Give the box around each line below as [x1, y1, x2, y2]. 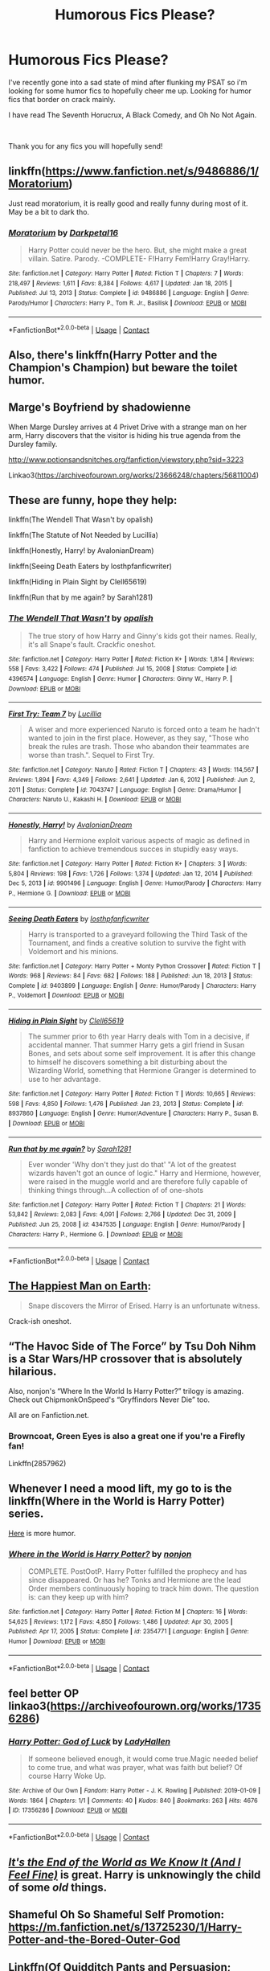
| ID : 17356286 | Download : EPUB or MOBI [8, 1806, 128, 1814]
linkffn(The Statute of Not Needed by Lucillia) [8, 531, 159, 540]
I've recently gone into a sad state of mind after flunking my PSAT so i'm [8, 77, 247, 87]
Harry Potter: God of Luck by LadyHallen [8, 1735, 171, 1747]
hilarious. [8, 1365, 57, 1379]
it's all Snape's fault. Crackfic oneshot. [27, 639, 157, 649]
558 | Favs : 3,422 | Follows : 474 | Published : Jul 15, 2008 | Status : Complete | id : [8, 665, 238, 673]
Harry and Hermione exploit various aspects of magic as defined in [27, 835, 251, 845]
